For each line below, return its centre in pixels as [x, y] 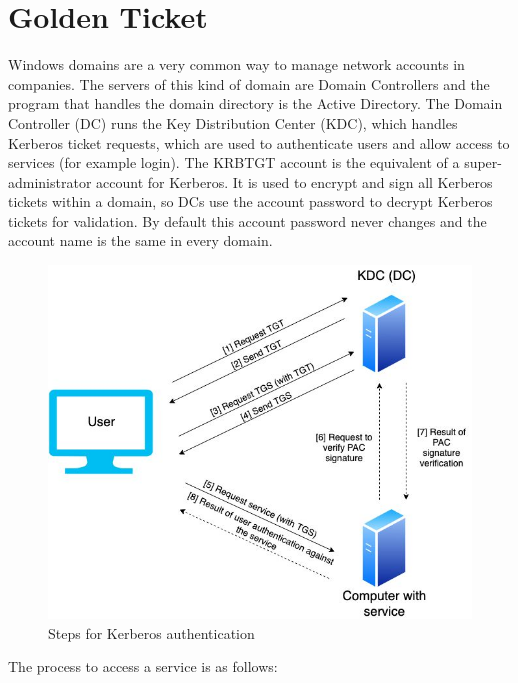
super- [483, 162]
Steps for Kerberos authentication [151, 632]
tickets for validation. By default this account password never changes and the [247, 220]
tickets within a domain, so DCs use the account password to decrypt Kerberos [250, 201]
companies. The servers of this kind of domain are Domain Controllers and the [249, 83]
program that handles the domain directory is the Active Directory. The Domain [255, 103]
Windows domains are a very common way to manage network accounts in [236, 64]
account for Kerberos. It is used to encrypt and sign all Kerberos [294, 181]
